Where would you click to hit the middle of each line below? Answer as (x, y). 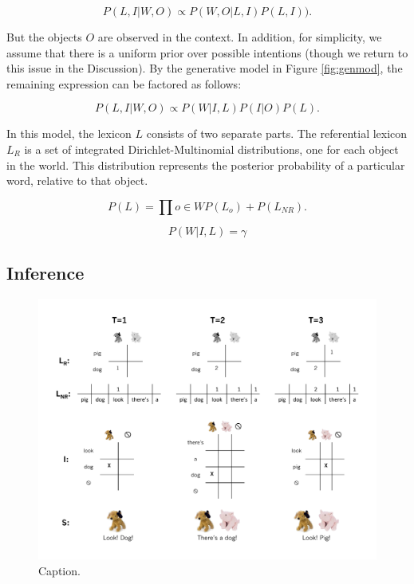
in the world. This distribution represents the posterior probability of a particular (206, 165)
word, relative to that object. (77, 180)
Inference (45, 273)
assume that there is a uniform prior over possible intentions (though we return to (207, 52)
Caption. (59, 571)
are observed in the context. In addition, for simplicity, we (240, 37)
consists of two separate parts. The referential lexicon (277, 133)
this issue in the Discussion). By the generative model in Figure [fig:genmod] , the (205, 68)
